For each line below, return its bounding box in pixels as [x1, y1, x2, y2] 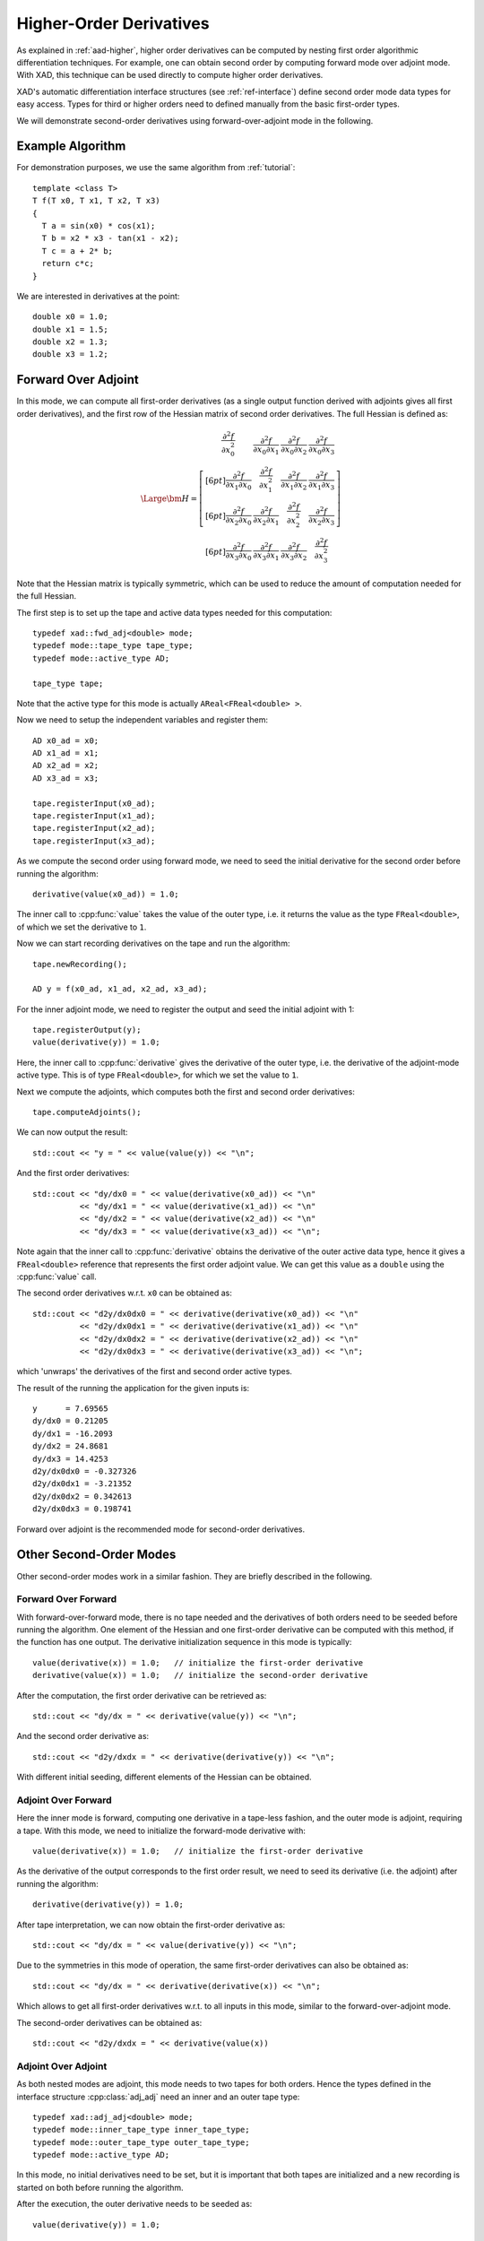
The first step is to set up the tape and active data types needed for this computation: [16, 607, 333, 618]
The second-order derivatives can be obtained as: [16, 2017, 203, 2028]
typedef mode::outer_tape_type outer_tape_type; [32, 2137, 250, 2147]
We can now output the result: [16, 1127, 128, 1138]
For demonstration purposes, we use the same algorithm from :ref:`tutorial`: [16, 162, 296, 173]
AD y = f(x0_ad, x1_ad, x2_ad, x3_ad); [32, 984, 208, 994]
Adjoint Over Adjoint [16, 2060, 108, 2072]
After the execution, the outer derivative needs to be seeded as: [16, 2199, 253, 2210]
